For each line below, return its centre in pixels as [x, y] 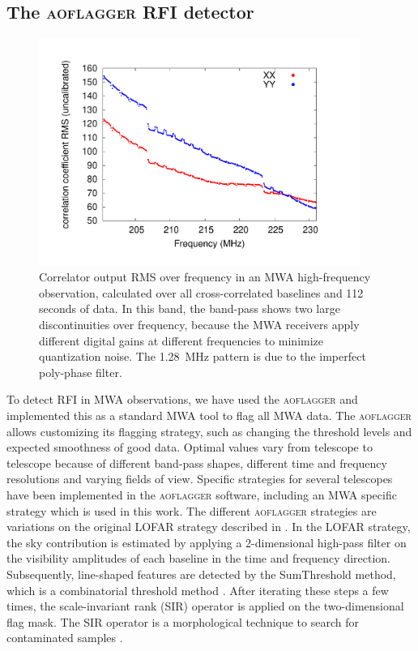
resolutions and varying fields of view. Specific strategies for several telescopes [200, 479]
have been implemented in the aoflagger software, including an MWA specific [202, 494]
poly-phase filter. [81, 372]
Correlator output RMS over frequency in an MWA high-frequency [205, 277]
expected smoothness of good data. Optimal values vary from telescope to [190, 447]
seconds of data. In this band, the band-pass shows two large [190, 308]
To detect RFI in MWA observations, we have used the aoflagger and [182, 399]
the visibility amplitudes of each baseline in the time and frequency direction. [198, 558]
